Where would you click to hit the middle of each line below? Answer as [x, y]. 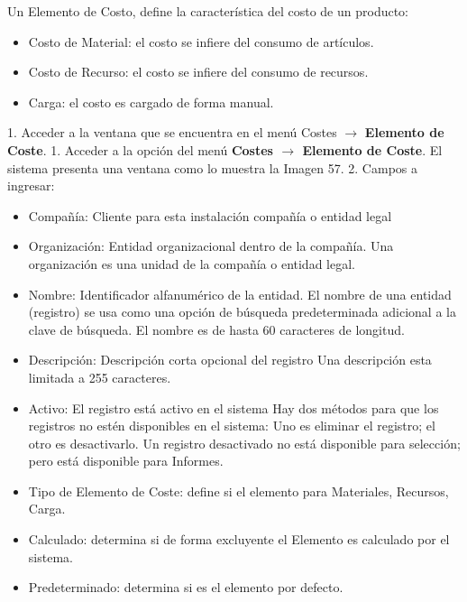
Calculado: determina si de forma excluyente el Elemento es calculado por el [239, 539]
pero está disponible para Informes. [126, 461]
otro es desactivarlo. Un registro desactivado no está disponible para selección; [244, 443]
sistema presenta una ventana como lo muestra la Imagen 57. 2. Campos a [212, 167]
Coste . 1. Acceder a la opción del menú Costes [140, 149]
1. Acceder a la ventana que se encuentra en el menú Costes [172, 132]
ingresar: [31, 185]
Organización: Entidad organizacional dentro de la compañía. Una [211, 246]
